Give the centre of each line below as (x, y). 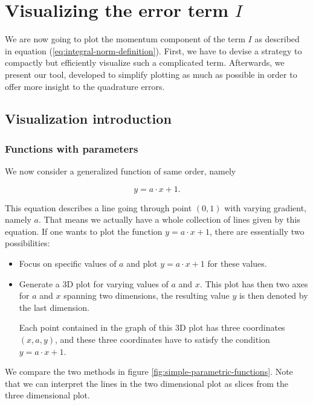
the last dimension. (54, 307)
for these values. (237, 263)
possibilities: (27, 243)
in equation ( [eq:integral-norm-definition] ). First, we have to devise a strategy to (153, 50)
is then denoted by (273, 295)
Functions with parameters (72, 148)
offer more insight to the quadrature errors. (85, 86)
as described (277, 39)
